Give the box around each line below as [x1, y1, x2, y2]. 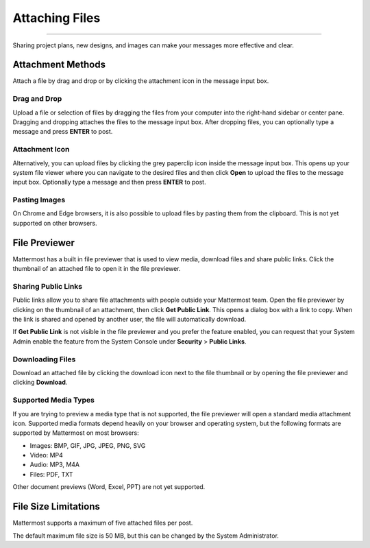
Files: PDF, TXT [29, 470, 73, 478]
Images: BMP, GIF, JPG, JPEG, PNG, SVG [29, 441, 146, 449]
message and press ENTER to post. [12, 128, 113, 136]
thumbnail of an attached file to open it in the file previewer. [12, 265, 181, 273]
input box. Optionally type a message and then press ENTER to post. [12, 178, 206, 187]
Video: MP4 [29, 451, 63, 460]
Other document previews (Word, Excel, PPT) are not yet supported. [12, 483, 206, 491]
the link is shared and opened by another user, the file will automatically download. [12, 315, 247, 324]
